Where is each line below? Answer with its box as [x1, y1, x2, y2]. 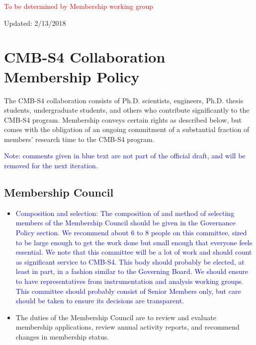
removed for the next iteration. [4, 160, 98, 171]
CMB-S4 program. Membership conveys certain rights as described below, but [4, 114, 242, 125]
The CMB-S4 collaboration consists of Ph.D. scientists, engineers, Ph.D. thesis [4, 95, 244, 105]
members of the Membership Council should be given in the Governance [15, 217, 236, 228]
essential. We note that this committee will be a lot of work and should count [15, 247, 252, 257]
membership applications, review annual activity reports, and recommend [15, 322, 240, 332]
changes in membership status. [15, 331, 109, 342]
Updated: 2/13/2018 [4, 17, 66, 28]
